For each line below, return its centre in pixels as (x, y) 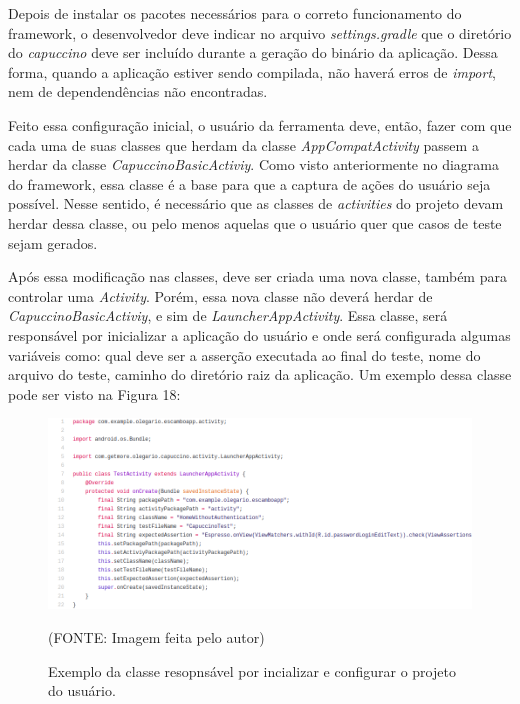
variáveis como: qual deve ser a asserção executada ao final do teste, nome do (244, 354)
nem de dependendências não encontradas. (138, 91)
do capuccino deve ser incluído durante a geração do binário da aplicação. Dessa (253, 52)
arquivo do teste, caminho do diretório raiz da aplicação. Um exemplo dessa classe (260, 374)
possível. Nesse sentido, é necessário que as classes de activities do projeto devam (256, 203)
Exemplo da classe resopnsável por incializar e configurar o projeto (252, 670)
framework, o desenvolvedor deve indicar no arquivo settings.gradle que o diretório (260, 32)
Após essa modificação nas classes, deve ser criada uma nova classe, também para (257, 276)
